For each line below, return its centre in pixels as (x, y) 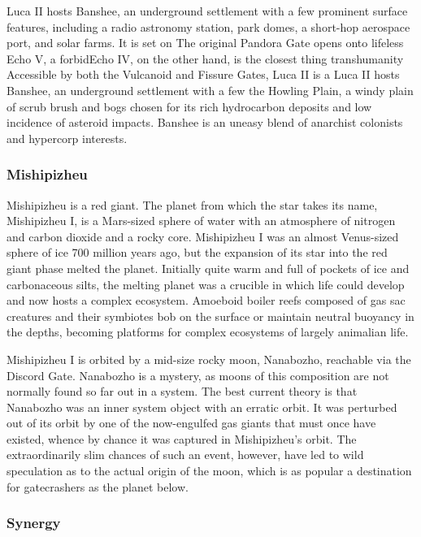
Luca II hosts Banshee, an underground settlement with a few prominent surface (207, 11)
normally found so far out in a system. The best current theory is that (182, 391)
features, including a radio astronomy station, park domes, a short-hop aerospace (208, 26)
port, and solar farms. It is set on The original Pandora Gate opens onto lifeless (205, 43)
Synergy (34, 523)
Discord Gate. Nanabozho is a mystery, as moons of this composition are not (198, 375)
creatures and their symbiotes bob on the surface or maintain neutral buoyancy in (210, 316)
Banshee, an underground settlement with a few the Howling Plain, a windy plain (210, 90)
